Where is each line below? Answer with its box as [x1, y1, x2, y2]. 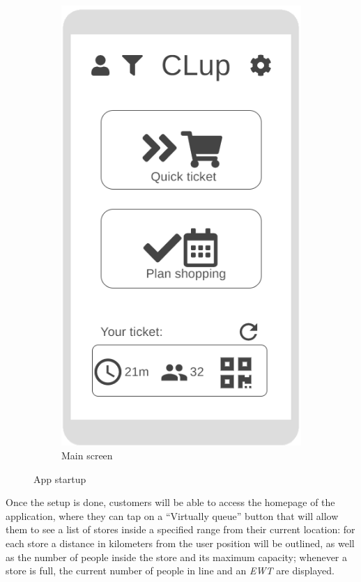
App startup [33, 471, 86, 486]
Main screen [61, 448, 113, 462]
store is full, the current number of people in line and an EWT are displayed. [6, 563, 335, 578]
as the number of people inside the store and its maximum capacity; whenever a [6, 549, 347, 564]
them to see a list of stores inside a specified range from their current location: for [6, 522, 355, 537]
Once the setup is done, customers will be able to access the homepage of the [6, 495, 335, 510]
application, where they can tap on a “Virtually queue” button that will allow [6, 508, 339, 523]
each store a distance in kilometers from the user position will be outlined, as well [6, 535, 355, 550]
